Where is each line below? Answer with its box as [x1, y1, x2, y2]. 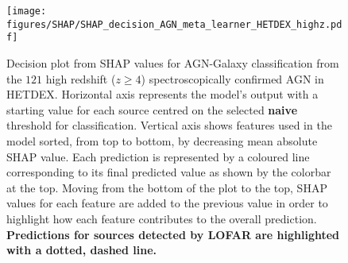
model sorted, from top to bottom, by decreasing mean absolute [6, 132, 318, 149]
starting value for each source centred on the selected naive [6, 101, 298, 118]
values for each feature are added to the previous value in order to [6, 195, 328, 211]
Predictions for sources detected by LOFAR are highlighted [6, 226, 340, 242]
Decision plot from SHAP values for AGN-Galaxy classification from [6, 54, 339, 71]
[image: [6, 6, 47, 17]
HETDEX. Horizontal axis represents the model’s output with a [6, 86, 319, 102]
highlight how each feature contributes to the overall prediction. [6, 210, 317, 226]
